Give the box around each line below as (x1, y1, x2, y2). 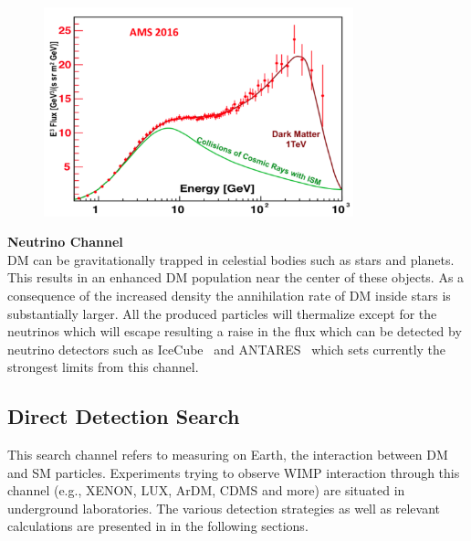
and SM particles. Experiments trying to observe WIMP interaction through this (7, 462, 460, 482)
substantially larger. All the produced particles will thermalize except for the (7, 303, 437, 323)
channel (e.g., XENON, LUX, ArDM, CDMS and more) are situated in (7, 481, 405, 500)
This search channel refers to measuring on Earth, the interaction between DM (7, 445, 448, 464)
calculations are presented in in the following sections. (7, 516, 309, 536)
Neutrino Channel (7, 232, 123, 251)
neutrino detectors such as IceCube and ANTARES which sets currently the (7, 339, 446, 358)
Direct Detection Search (7, 402, 240, 430)
